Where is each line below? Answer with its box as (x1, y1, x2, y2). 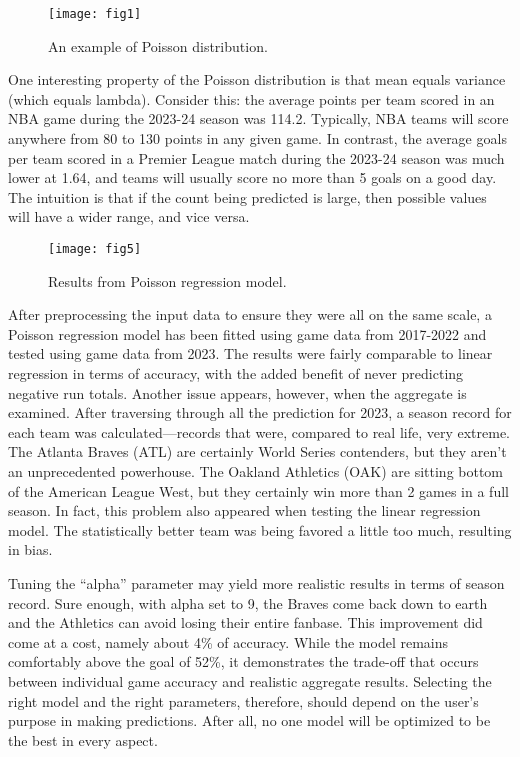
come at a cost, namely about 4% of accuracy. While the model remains (8, 631, 449, 652)
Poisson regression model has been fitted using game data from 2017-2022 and (8, 323, 487, 344)
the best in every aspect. (8, 729, 158, 750)
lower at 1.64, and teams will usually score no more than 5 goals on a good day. (8, 167, 497, 188)
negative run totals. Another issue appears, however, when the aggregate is (8, 382, 467, 403)
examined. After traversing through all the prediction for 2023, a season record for (8, 402, 512, 423)
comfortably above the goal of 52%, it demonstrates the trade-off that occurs (8, 651, 479, 672)
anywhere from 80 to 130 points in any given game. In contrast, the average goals (8, 128, 507, 149)
